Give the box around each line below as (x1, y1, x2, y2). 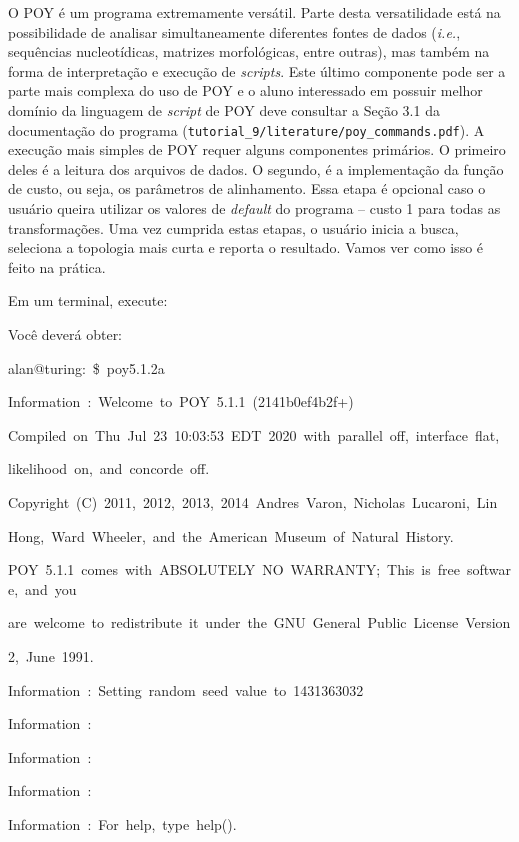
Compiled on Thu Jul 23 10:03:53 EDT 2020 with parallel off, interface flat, (8, 424, 500, 445)
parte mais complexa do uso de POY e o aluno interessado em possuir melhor (8, 80, 483, 101)
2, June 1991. (8, 645, 94, 666)
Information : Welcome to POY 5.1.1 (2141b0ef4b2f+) (8, 391, 354, 412)
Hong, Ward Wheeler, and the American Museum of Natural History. (8, 525, 454, 546)
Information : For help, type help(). (8, 813, 237, 834)
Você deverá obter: (8, 323, 123, 344)
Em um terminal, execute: (8, 290, 168, 311)
